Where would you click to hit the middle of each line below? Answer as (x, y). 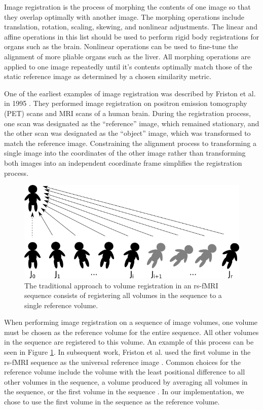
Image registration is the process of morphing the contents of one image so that (127, 7)
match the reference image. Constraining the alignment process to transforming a (130, 143)
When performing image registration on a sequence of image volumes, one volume (131, 322)
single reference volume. (61, 305)
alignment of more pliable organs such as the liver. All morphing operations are (127, 56)
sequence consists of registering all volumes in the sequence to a (123, 295)
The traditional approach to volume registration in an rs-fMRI (121, 285)
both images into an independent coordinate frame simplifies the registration (123, 162)
